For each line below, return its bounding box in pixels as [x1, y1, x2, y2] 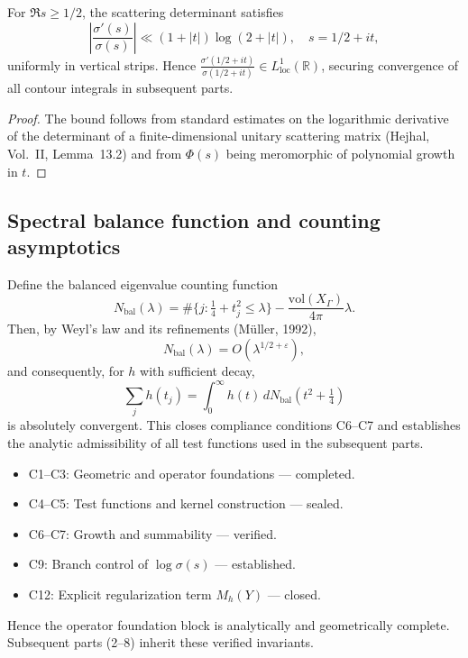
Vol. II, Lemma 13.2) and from [7, 144, 182, 162]
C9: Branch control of [28, 554, 149, 573]
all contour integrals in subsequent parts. [7, 78, 234, 97]
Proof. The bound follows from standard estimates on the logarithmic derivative [7, 108, 449, 127]
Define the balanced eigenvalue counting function [7, 274, 279, 293]
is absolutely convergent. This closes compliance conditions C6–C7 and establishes [7, 416, 461, 434]
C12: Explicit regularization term [28, 585, 212, 604]
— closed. [267, 585, 321, 604]
